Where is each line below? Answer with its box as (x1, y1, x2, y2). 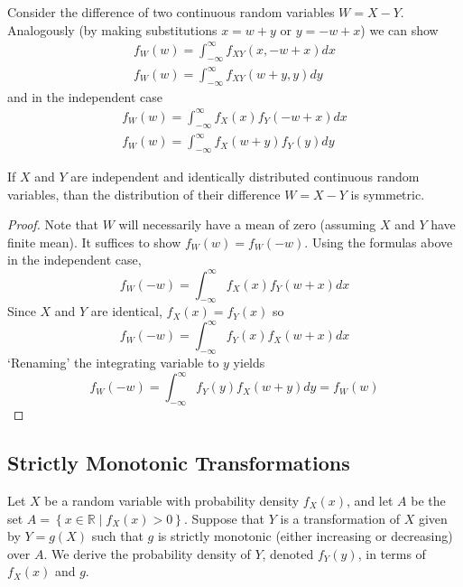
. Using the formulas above (304, 232, 453, 251)
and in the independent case (7, 87, 162, 106)
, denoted (262, 544, 314, 563)
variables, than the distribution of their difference (7, 184, 281, 203)
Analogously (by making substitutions (7, 20, 218, 39)
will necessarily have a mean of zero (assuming (118, 215, 376, 234)
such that (91, 526, 144, 545)
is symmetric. (350, 184, 425, 203)
